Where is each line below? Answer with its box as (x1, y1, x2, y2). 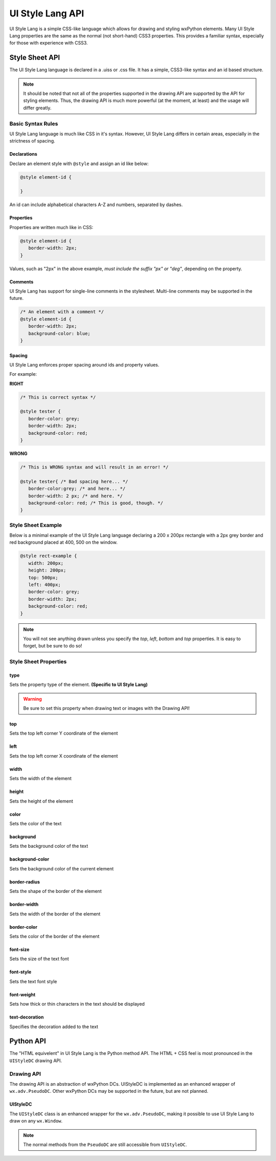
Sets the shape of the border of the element (9, 888, 102, 894)
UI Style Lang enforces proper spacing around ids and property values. (9, 361, 159, 368)
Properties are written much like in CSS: (9, 224, 94, 230)
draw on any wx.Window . (9, 1118, 63, 1124)
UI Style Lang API (9, 8, 84, 19)
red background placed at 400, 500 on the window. (9, 539, 118, 545)
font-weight (9, 991, 36, 997)
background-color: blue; (28, 331, 90, 336)
